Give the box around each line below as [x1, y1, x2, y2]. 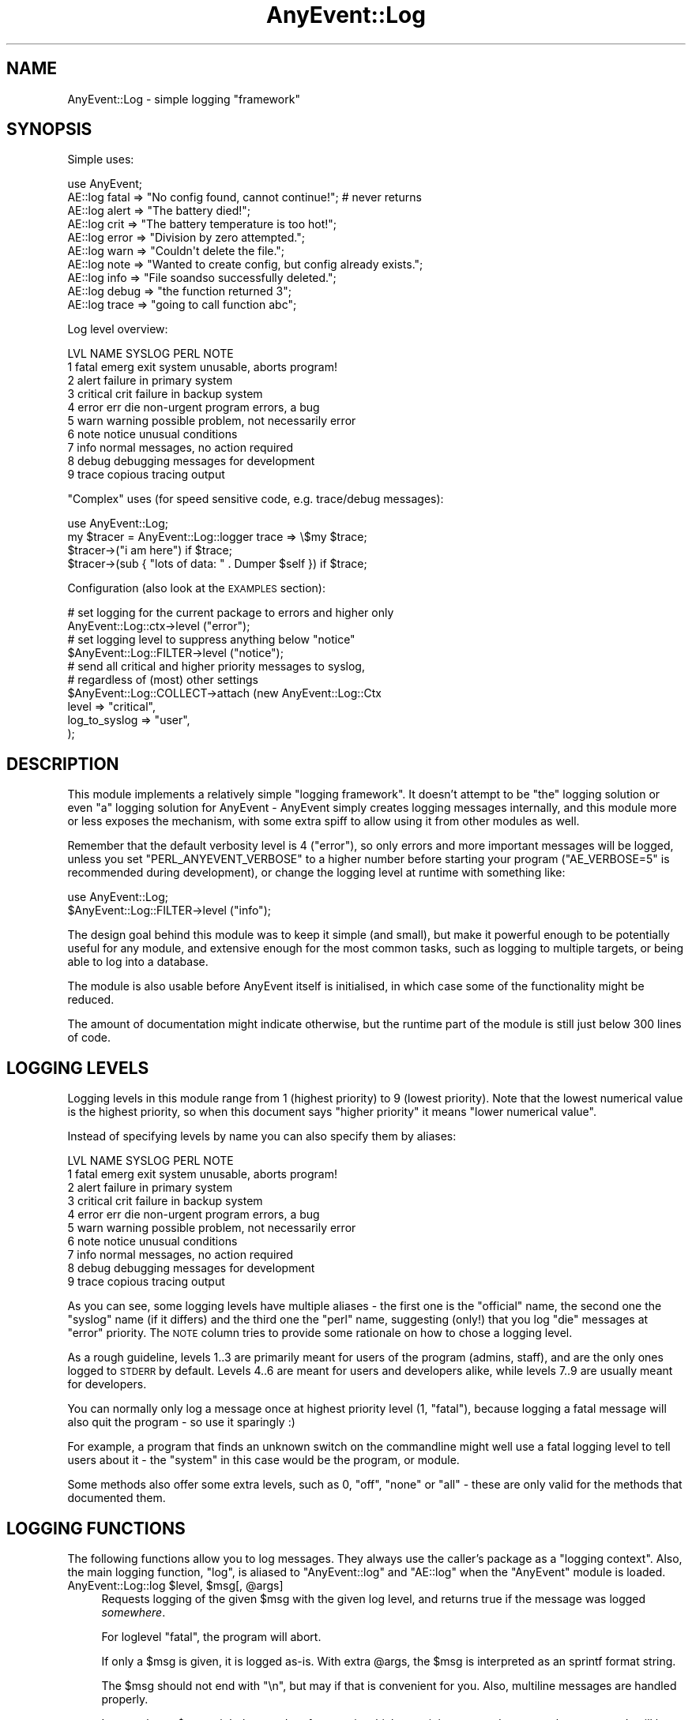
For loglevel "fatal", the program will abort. [101, 1629, 322, 1643]
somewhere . [101, 1605, 166, 1619]
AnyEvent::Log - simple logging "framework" [67, 92, 300, 106]
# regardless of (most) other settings [67, 673, 258, 687]
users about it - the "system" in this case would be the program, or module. [67, 1453, 460, 1467]
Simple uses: [67, 152, 134, 167]
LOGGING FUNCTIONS [6, 1518, 186, 1538]
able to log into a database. [67, 955, 209, 969]
